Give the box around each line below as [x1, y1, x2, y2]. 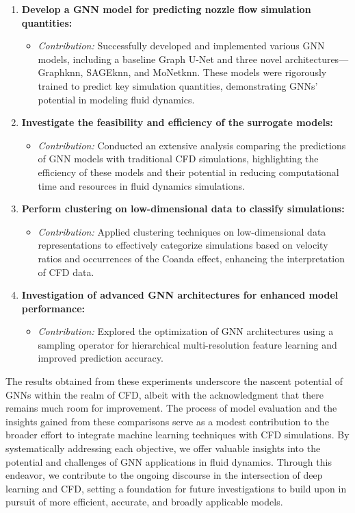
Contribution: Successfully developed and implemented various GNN [38, 38, 325, 53]
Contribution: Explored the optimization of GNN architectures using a [38, 324, 334, 338]
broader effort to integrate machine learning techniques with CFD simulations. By [5, 427, 350, 442]
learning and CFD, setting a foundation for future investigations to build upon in [5, 481, 347, 495]
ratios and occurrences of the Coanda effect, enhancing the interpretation [38, 251, 345, 265]
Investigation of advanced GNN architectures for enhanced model [21, 288, 339, 302]
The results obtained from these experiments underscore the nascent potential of [5, 374, 343, 388]
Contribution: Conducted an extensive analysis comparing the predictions [38, 138, 346, 152]
